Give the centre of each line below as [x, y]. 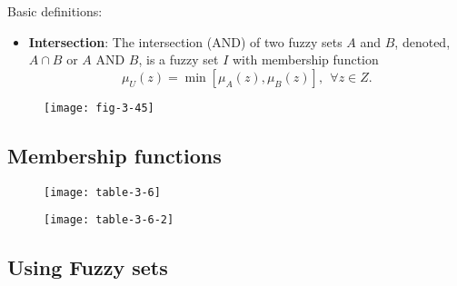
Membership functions [114, 155]
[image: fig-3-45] [99, 108]
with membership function [306, 59]
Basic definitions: [55, 11]
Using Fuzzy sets [88, 267]
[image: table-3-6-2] [109, 220]
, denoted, [422, 41]
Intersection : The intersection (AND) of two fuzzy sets [185, 41]
